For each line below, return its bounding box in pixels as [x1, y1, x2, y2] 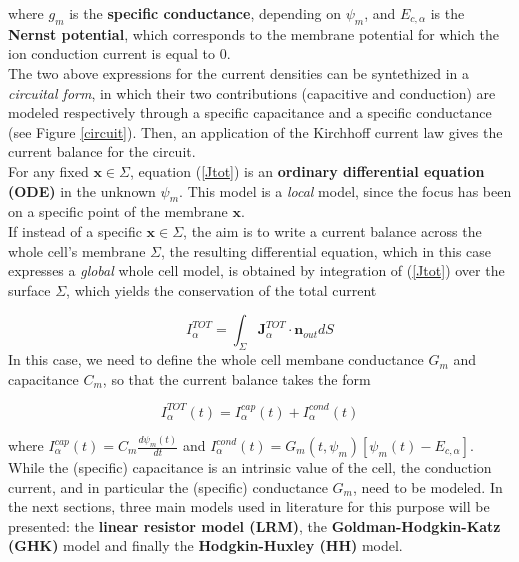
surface [8, 279, 51, 300]
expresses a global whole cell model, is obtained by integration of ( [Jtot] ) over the [8, 260, 505, 281]
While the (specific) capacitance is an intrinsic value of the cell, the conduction [8, 457, 492, 477]
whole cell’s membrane [8, 240, 146, 261]
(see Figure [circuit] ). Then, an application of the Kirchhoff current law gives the [8, 121, 503, 142]
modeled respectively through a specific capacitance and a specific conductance [8, 102, 492, 123]
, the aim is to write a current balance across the [183, 220, 482, 241]
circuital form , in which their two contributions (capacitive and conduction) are [8, 82, 496, 103]
